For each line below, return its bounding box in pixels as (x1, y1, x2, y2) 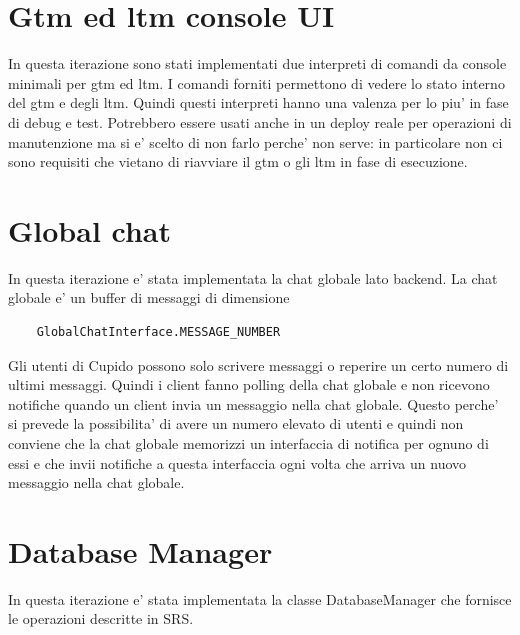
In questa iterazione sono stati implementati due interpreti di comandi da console (8, 53, 507, 74)
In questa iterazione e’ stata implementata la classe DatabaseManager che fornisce (8, 588, 512, 609)
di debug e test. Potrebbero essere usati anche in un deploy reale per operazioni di (8, 111, 512, 132)
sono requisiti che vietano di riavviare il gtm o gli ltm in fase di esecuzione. (8, 151, 468, 172)
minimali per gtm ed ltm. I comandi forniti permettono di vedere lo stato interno (8, 72, 505, 93)
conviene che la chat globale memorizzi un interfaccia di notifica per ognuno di (8, 432, 489, 453)
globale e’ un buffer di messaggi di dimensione (8, 287, 290, 308)
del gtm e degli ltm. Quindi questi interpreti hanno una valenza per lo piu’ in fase (8, 92, 509, 113)
